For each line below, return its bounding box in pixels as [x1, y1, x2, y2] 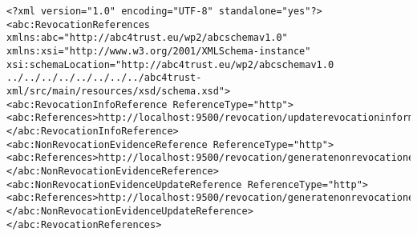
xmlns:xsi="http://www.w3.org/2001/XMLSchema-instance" [6, 45, 311, 57]
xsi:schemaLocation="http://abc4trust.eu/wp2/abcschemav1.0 [6, 58, 334, 70]
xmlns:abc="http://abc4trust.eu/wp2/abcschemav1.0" [6, 32, 288, 44]
